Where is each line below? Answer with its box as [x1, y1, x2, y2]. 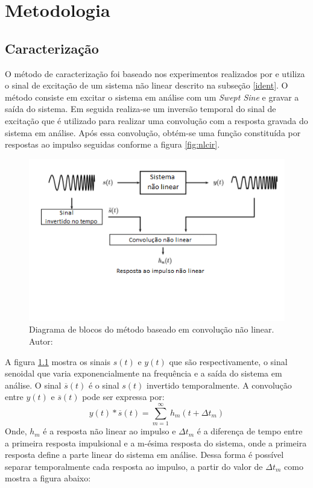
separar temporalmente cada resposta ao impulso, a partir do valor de [5, 460, 263, 472]
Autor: [29, 334, 53, 347]
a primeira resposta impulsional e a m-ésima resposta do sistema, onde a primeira [5, 436, 307, 449]
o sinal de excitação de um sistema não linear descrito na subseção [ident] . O [5, 79, 288, 92]
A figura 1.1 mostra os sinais [5, 355, 111, 368]
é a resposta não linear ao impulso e [43, 425, 176, 437]
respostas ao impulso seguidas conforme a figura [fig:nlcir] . [5, 138, 220, 151]
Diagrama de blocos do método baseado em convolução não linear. [29, 323, 274, 336]
